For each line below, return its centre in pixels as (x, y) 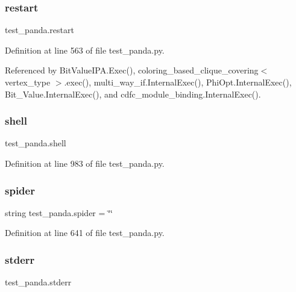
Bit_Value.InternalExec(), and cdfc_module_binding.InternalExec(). (133, 94)
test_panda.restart (39, 30)
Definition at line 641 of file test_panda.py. (85, 233)
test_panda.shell (36, 143)
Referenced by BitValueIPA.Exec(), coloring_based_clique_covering (132, 70)
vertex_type (28, 82)
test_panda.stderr (38, 282)
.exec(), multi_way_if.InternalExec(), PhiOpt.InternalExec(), (178, 82)
